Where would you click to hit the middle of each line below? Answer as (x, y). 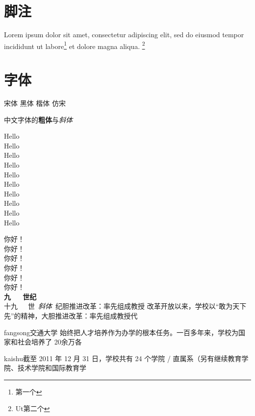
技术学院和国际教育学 (52, 368)
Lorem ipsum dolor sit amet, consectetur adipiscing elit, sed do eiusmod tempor (124, 35)
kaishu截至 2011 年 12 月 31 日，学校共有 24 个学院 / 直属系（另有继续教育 (123, 358)
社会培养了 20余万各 (50, 342)
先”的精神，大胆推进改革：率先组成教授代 (71, 315)
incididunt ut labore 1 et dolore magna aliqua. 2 (75, 45)
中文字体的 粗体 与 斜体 (38, 119)
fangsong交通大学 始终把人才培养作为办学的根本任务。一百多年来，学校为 (121, 332)
